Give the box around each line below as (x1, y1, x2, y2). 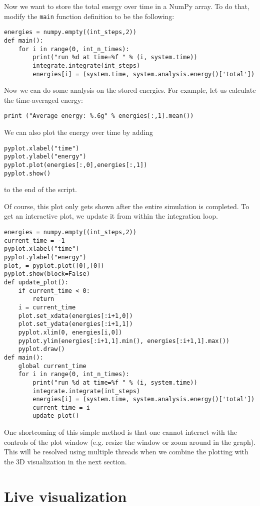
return (32, 295, 54, 303)
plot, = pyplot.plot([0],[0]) (4, 262, 104, 269)
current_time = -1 (4, 237, 65, 244)
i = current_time (18, 303, 76, 311)
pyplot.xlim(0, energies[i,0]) (18, 328, 122, 336)
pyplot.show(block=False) (4, 270, 90, 278)
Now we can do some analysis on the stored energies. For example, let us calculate (4, 85, 256, 95)
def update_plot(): (4, 278, 68, 286)
